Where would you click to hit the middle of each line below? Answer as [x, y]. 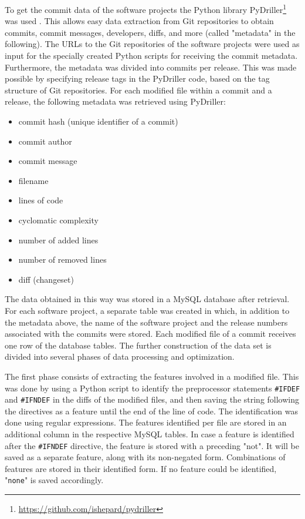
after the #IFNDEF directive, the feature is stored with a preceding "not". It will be [152, 445]
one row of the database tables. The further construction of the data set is [138, 345]
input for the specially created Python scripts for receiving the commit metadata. [151, 56]
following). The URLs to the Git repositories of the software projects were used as [152, 44]
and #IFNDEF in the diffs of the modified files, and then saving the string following [152, 399]
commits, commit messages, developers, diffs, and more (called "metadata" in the [150, 32]
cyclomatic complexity [58, 220]
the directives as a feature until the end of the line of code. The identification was [152, 411]
